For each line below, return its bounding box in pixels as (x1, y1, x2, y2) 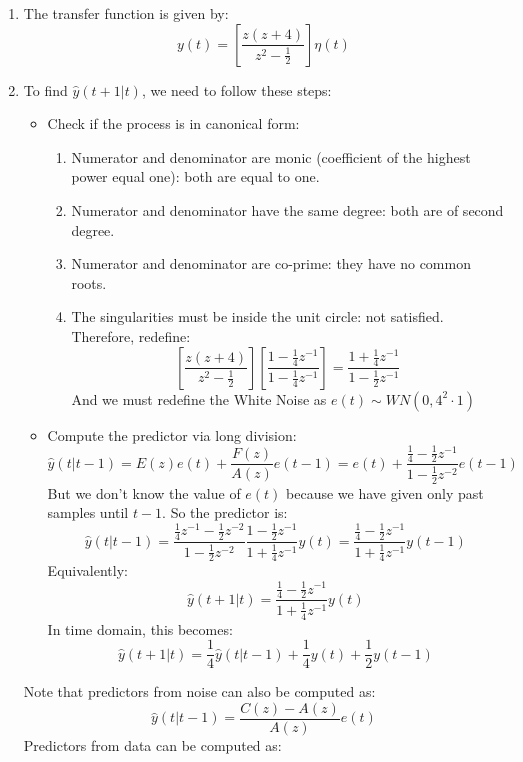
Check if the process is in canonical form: (47, 113, 300, 134)
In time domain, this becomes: (47, 618, 233, 639)
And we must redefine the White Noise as (71, 388, 327, 409)
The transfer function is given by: (23, 3, 229, 23)
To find (23, 79, 68, 100)
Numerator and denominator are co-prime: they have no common (71, 253, 471, 274)
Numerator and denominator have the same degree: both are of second (71, 199, 504, 220)
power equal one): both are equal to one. (71, 166, 320, 187)
